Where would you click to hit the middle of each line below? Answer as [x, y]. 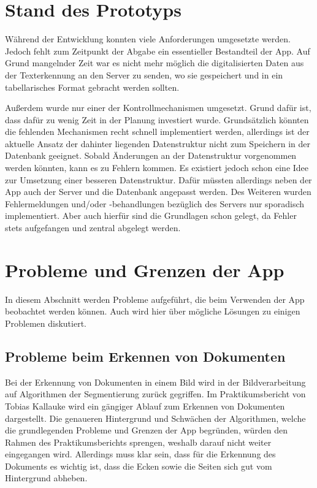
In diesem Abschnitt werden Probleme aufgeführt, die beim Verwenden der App [155, 299]
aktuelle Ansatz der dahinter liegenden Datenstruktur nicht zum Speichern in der [158, 143]
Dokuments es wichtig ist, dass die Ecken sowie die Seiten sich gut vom [139, 466]
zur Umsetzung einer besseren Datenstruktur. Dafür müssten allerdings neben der [158, 179]
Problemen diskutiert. [46, 323]
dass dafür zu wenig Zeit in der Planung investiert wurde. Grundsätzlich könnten [157, 119]
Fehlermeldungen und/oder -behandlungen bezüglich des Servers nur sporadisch [155, 203]
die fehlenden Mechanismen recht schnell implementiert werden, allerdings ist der [157, 132]
